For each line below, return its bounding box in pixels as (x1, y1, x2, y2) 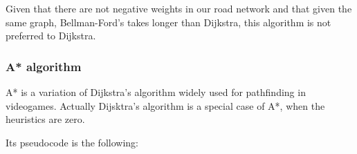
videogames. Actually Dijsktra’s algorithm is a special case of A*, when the (6, 98, 325, 113)
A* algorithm (6, 57, 82, 75)
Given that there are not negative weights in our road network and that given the (6, 1, 352, 15)
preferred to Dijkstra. (6, 28, 96, 43)
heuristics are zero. (6, 112, 85, 126)
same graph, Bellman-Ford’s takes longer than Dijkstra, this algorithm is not (6, 15, 331, 29)
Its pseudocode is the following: (6, 135, 138, 149)
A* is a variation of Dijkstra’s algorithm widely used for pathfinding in (6, 85, 306, 99)
